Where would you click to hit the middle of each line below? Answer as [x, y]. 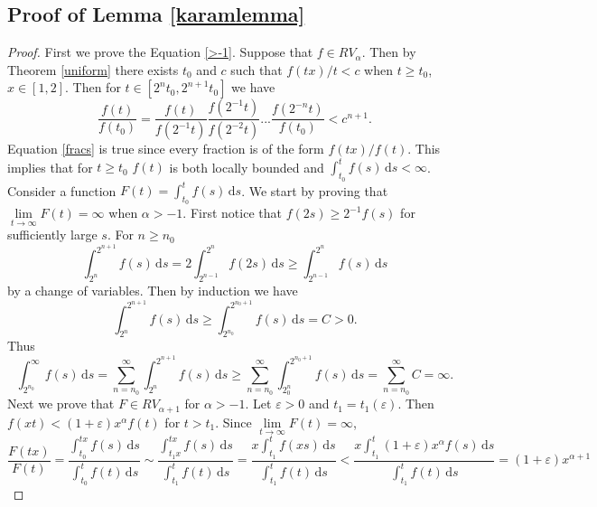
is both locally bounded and [247, 167]
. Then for [93, 87]
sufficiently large [52, 235]
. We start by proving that [315, 190]
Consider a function [62, 190]
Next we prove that [61, 404]
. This [424, 149]
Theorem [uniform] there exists [93, 69]
